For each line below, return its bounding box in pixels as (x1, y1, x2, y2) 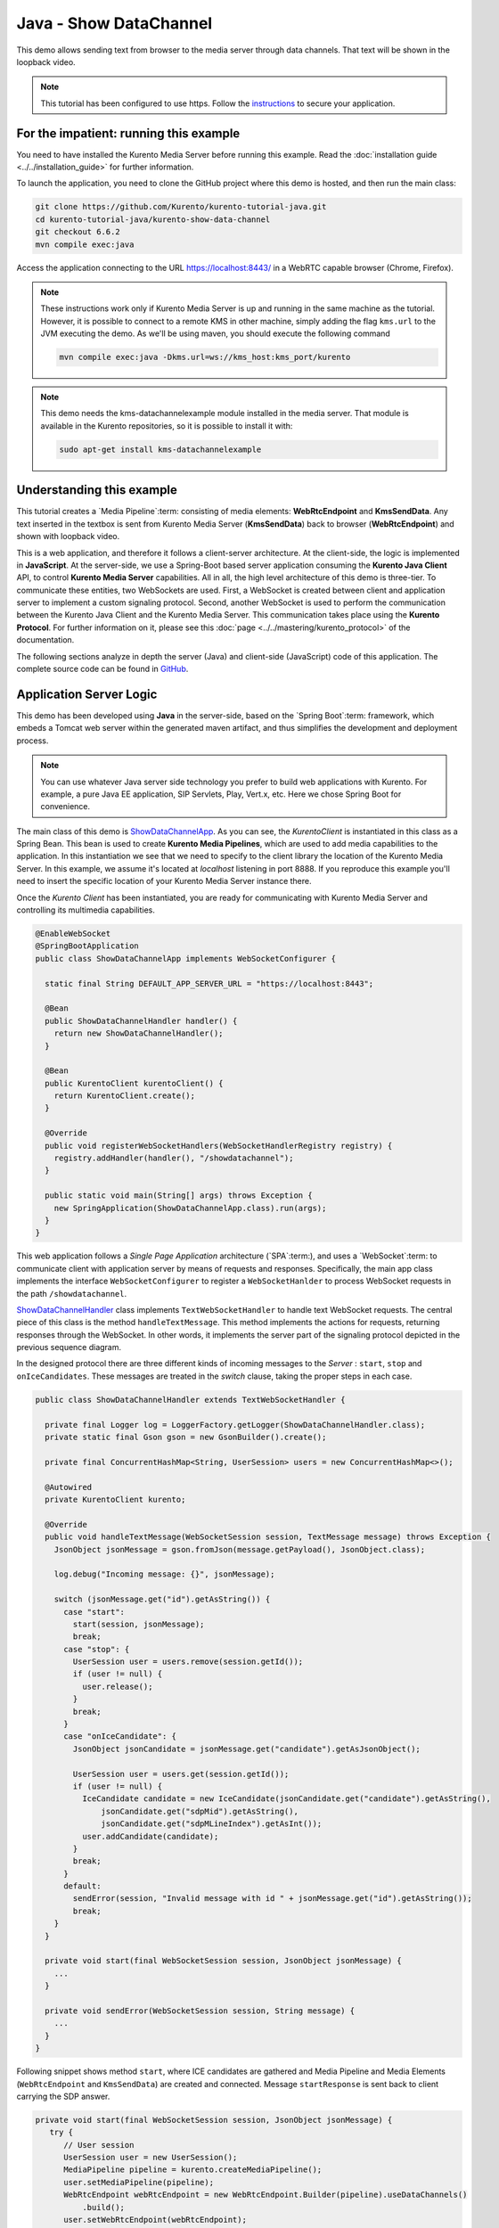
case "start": (63, 1607, 125, 1617)
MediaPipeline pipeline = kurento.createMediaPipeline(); (63, 2165, 323, 2175)
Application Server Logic (16, 686, 158, 701)
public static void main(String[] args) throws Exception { (45, 1191, 313, 1200)
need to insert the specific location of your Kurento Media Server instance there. (16, 876, 312, 887)
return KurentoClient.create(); (53, 1091, 196, 1101)
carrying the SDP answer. (16, 2091, 110, 2101)
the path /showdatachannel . (16, 1288, 127, 1298)
